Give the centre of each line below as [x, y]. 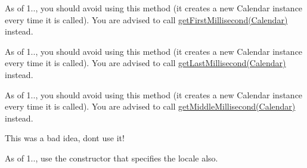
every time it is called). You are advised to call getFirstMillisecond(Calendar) [146, 19]
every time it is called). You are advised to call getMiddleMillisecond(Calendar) [150, 106]
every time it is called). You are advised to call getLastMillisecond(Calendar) [145, 63]
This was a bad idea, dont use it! [65, 138]
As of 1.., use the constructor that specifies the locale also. [111, 158]
